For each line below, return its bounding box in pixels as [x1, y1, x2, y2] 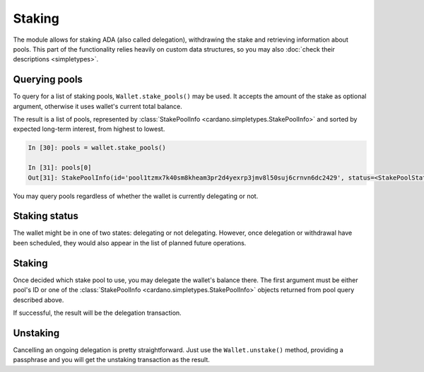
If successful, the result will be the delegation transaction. [13, 308, 182, 317]
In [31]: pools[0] [28, 163, 92, 172]
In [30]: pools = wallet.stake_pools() [28, 144, 166, 152]
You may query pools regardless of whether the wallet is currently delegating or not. [13, 192, 259, 200]
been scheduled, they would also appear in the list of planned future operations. [13, 238, 247, 247]
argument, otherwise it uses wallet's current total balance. [13, 102, 183, 110]
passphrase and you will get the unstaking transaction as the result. [13, 356, 210, 364]
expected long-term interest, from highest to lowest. [13, 124, 165, 134]
